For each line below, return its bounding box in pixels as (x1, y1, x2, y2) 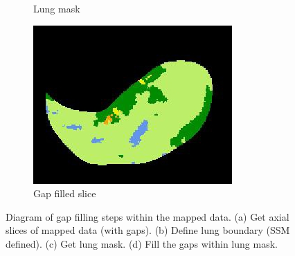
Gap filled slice (33, 186, 96, 201)
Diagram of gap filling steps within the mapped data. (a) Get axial (6, 209, 289, 223)
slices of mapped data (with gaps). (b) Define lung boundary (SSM (6, 223, 290, 237)
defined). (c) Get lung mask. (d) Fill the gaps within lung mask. (6, 236, 278, 250)
